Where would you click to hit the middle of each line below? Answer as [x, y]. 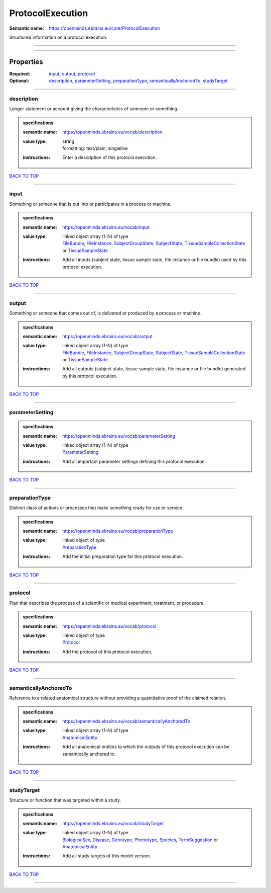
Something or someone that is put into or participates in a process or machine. [90, 204]
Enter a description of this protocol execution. [110, 157]
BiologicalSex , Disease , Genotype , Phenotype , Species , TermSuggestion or [140, 840]
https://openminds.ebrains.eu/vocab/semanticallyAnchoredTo [126, 721]
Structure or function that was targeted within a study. [65, 800]
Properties [26, 62]
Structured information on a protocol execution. [58, 37]
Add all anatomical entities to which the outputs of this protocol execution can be [146, 747]
